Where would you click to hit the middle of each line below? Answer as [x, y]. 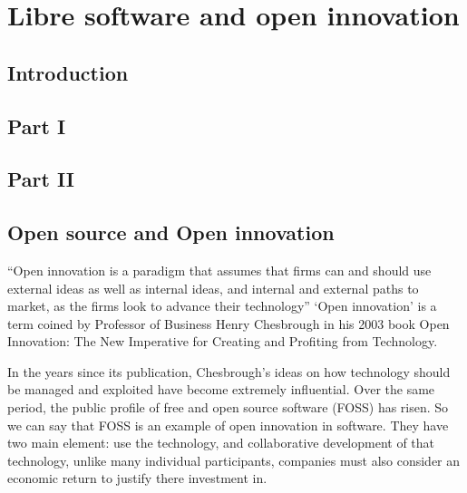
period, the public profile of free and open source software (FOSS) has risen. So [228, 407]
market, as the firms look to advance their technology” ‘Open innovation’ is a [222, 306]
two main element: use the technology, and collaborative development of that [221, 443]
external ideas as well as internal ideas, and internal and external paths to [213, 288]
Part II [41, 179]
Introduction [68, 72]
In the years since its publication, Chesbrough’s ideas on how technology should [229, 371]
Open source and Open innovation [171, 232]
